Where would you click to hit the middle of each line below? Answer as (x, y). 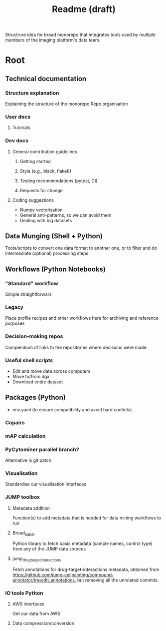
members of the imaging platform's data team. (53, 40)
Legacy (14, 307)
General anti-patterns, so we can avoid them (66, 215)
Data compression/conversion (43, 623)
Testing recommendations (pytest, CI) (59, 181)
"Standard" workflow (32, 283)
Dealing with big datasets (46, 220)
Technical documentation (46, 79)
